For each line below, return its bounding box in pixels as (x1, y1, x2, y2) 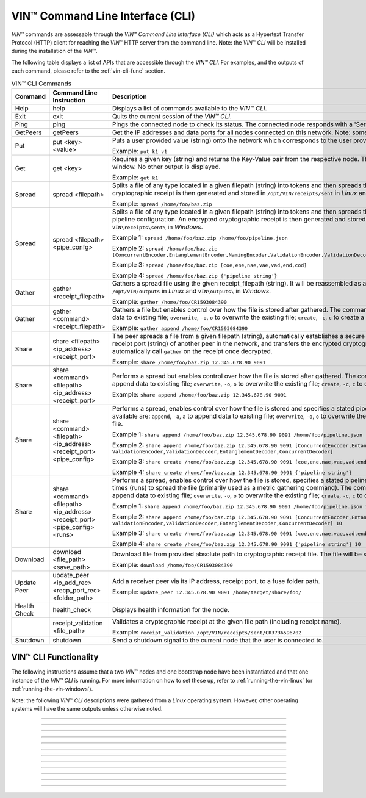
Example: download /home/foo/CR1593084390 (112, 560, 233, 569)
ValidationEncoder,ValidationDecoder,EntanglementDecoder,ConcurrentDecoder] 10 (112, 520, 343, 527)
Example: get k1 (112, 173, 159, 181)
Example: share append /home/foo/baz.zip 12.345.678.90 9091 (112, 390, 287, 398)
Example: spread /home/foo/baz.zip (112, 199, 212, 207)
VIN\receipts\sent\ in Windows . (112, 223, 204, 231)
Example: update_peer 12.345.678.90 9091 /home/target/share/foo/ (112, 588, 302, 596)
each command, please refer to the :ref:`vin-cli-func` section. (11, 67, 166, 74)
